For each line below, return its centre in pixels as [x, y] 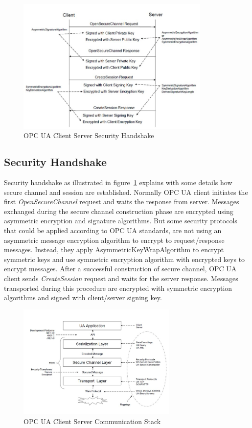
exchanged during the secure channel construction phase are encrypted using [119, 211]
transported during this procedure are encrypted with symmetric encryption [118, 288]
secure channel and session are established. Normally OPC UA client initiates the [126, 192]
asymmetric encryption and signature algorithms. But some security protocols [121, 221]
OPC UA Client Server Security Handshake [89, 135]
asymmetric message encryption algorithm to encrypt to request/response [114, 240]
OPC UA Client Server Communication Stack [92, 421]
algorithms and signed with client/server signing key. [83, 297]
